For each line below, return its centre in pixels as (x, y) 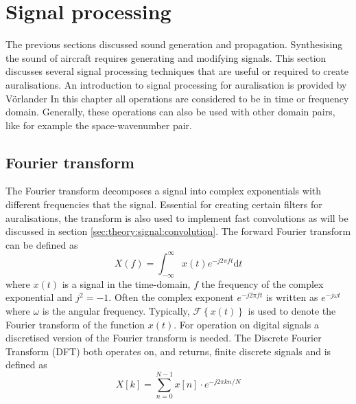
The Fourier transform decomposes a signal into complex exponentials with (164, 191)
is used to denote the (292, 310)
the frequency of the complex (262, 283)
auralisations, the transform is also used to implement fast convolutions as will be (177, 217)
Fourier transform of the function (75, 324)
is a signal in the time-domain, (126, 283)
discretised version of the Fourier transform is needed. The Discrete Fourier (164, 338)
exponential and (39, 297)
